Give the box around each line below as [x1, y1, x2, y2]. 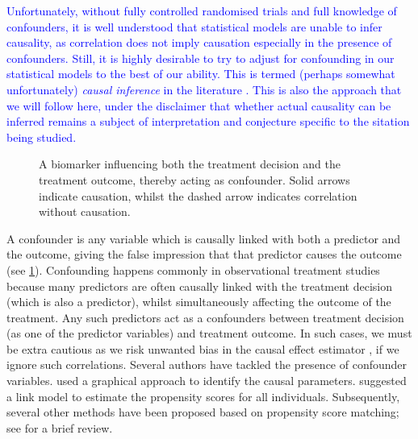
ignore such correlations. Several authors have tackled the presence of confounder [6, 356, 408, 373]
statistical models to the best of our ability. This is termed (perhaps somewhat [6, 65, 395, 82]
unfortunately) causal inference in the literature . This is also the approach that [6, 81, 402, 97]
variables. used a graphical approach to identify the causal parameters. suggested [6, 372, 407, 389]
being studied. [6, 128, 77, 145]
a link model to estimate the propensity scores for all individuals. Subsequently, [6, 387, 400, 404]
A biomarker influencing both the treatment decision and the [39, 155, 341, 172]
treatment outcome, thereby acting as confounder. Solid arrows [39, 171, 350, 188]
